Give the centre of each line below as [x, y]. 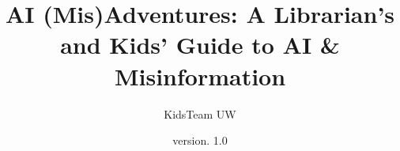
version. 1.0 [200, 140]
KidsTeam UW [200, 113]
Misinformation [200, 75]
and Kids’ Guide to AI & [200, 45]
